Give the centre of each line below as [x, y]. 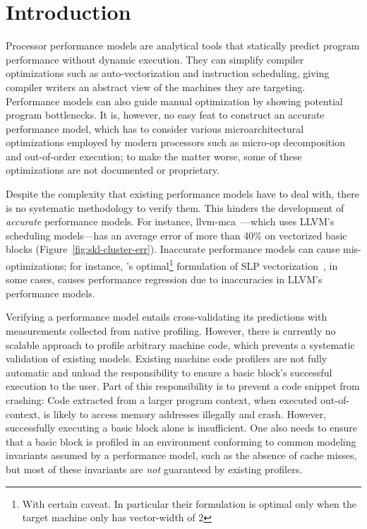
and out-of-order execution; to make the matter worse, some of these [154, 156]
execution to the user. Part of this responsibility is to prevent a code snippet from [183, 386]
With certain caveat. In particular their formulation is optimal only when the [189, 503]
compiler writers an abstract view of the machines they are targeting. [156, 87]
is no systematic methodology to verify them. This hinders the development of [175, 207]
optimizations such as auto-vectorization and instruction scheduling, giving [168, 73]
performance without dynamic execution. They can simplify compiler [155, 59]
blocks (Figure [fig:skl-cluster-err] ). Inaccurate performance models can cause [173, 249]
